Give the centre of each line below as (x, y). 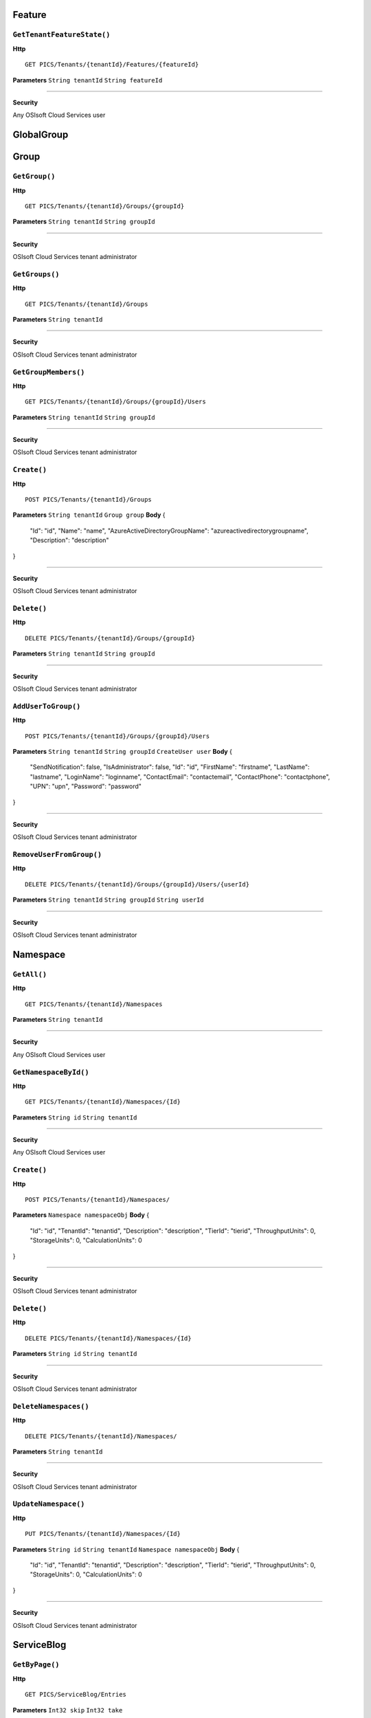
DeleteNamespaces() (51, 1406)
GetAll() (30, 974)
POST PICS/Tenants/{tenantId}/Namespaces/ (98, 1200)
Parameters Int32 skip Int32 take (68, 1710)
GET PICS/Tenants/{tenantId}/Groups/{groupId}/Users (115, 402)
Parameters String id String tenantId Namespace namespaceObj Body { (126, 1549)
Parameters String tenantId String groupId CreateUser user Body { (123, 751)
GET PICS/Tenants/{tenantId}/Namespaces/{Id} (103, 1102)
